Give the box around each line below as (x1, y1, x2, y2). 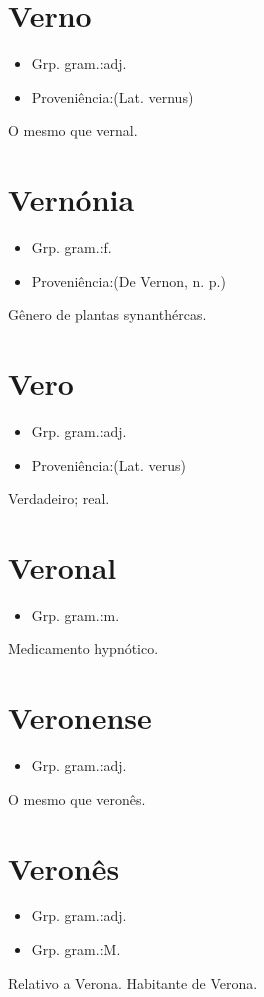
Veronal (8, 546, 117, 587)
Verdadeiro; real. (8, 488, 110, 509)
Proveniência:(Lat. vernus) (31, 86, 194, 107)
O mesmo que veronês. (8, 788, 146, 809)
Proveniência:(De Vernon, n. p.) (31, 270, 226, 291)
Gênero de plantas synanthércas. (8, 304, 207, 325)
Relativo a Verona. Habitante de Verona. (8, 972, 258, 993)
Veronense (8, 697, 152, 738)
